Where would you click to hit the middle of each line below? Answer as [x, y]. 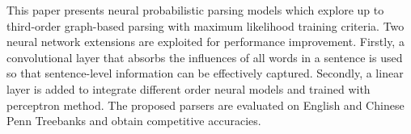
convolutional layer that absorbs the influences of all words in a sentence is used [205, 57]
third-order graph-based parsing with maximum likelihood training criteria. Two [205, 25]
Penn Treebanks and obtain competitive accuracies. [134, 121]
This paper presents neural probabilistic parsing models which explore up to [195, 10]
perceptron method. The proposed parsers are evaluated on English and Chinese [205, 105]
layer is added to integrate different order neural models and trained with [189, 88]
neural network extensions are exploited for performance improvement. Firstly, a [205, 42]
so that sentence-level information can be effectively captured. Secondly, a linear [205, 73]
